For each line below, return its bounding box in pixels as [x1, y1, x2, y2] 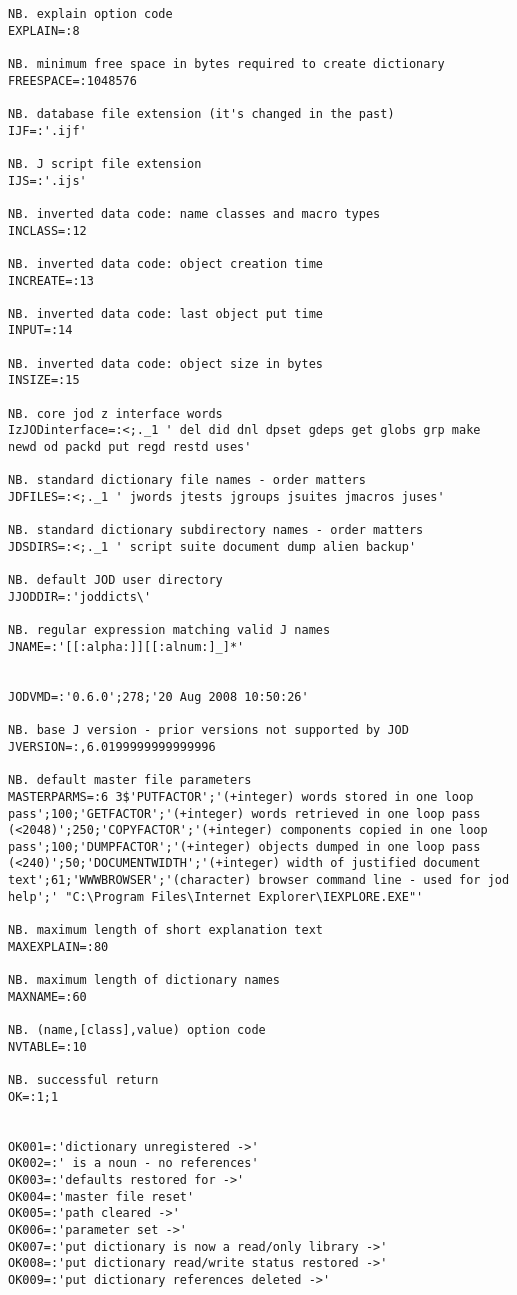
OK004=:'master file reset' [8, 1189, 195, 1204]
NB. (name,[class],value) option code [8, 1023, 266, 1038]
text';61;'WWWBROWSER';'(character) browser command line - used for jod [8, 873, 510, 888]
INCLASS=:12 [8, 223, 87, 238]
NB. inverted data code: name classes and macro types [8, 206, 381, 221]
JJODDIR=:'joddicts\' [8, 589, 152, 604]
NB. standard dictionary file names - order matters [8, 473, 366, 488]
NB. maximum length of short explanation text [8, 923, 323, 938]
